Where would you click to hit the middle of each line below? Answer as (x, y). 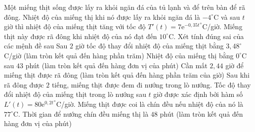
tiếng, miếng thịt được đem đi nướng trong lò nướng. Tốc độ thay (151, 84)
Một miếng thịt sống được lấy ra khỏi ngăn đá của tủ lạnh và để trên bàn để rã (125, 7)
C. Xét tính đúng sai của (206, 36)
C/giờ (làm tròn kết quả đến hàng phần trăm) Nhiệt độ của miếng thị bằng (119, 55)
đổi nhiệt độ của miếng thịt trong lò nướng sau (75, 94)
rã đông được (24, 84)
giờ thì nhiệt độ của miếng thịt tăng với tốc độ (75, 26)
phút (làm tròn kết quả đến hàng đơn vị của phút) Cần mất (116, 65)
